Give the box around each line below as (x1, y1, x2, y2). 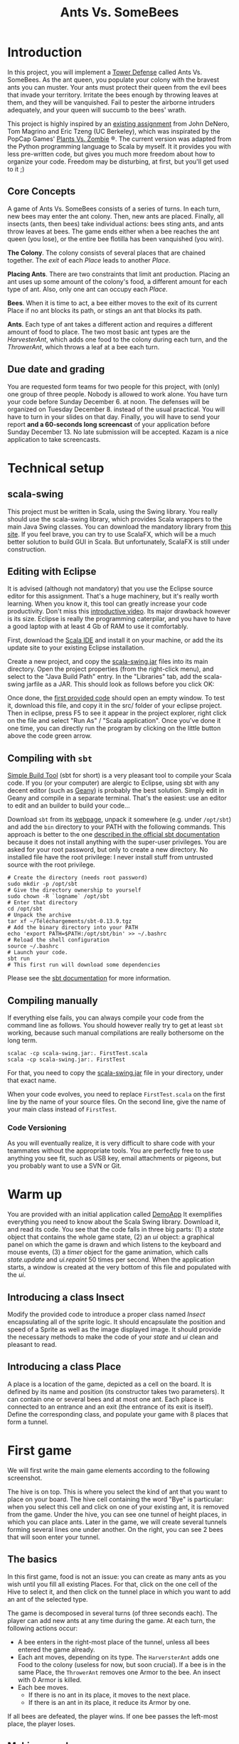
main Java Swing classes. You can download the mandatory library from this (7, 522, 232, 531)
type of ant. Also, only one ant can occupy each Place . (7, 285, 169, 293)
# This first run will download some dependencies (7, 961, 161, 968)
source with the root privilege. (7, 860, 96, 869)
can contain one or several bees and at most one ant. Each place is (7, 1395, 204, 1403)
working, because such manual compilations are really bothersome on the (7, 1029, 224, 1037)
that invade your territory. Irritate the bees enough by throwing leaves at (7, 90, 218, 99)
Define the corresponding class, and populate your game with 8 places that (7, 1410, 229, 1418)
